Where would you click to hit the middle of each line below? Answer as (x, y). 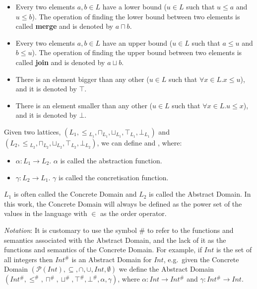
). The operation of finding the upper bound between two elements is (137, 52)
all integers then (29, 259)
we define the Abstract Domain (166, 269)
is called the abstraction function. (111, 160)
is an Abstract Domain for (112, 259)
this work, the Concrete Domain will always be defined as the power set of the (123, 203)
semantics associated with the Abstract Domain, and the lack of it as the (115, 240)
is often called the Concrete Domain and (75, 194)
